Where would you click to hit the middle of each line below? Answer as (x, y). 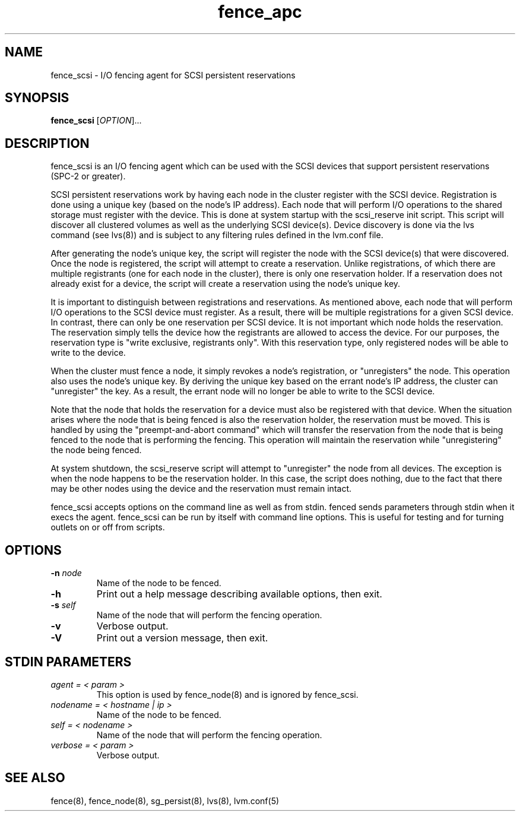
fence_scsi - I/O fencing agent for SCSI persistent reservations (173, 75)
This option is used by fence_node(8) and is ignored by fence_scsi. (227, 694)
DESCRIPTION (47, 143)
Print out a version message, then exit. (182, 638)
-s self (63, 605)
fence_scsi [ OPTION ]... (96, 121)
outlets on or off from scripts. (108, 527)
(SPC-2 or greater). (88, 176)
